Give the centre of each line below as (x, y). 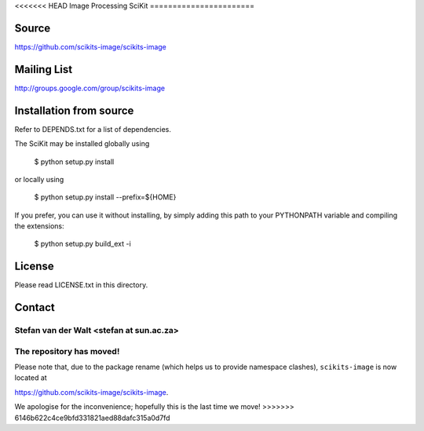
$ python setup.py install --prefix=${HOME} (105, 197)
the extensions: (39, 226)
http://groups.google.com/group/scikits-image (90, 88)
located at (31, 378)
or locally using (39, 179)
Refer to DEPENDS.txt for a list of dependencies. (93, 129)
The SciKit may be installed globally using (82, 144)
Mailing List (44, 69)
